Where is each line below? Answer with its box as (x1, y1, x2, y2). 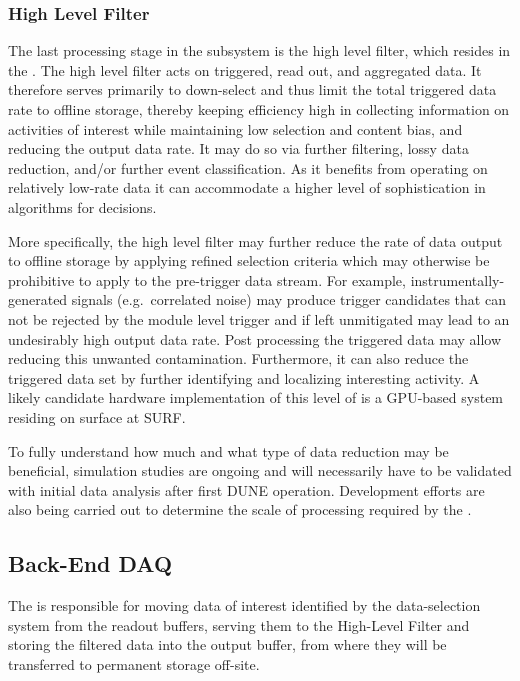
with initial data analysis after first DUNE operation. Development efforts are (8, 479, 485, 500)
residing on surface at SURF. (8, 406, 186, 427)
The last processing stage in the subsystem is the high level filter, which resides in (8, 40, 511, 61)
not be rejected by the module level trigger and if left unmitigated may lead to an (8, 308, 510, 329)
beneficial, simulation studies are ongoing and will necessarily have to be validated (8, 460, 512, 481)
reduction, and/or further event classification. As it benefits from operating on (8, 157, 488, 178)
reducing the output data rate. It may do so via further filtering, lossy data (8, 138, 469, 159)
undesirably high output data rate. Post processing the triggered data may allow (8, 328, 502, 349)
